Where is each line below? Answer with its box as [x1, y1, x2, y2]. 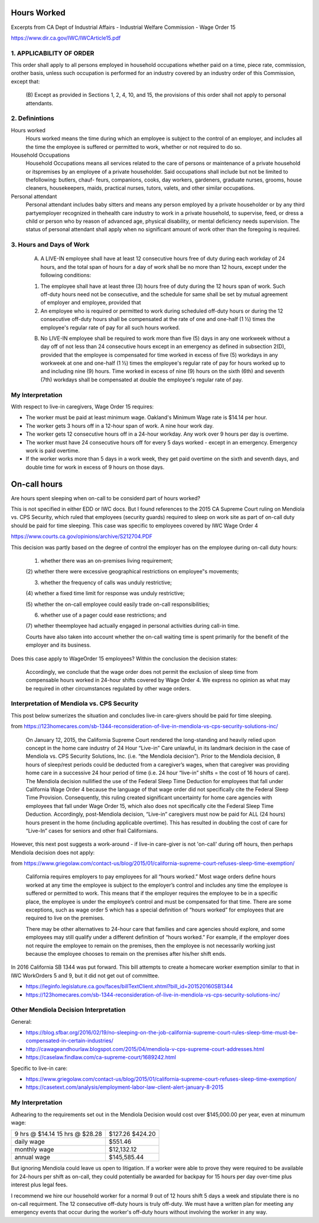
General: [11, 1018, 32, 1025]
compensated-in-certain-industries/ [25, 1037, 113, 1044]
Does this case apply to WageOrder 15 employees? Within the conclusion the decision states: [11, 655, 238, 662]
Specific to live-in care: [11, 1065, 68, 1072]
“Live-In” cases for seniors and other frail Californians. [25, 827, 159, 834]
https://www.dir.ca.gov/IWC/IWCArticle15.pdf [11, 34, 121, 41]
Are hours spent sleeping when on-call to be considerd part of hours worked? [11, 494, 201, 502]
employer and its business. [25, 641, 92, 648]
